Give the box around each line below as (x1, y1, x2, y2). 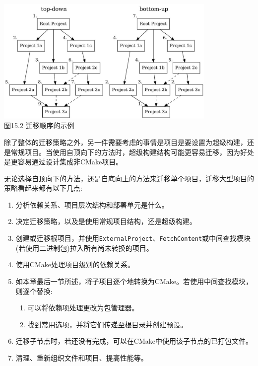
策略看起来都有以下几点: (4, 183, 82, 193)
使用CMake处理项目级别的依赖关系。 (15, 259, 134, 270)
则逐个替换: (15, 286, 53, 296)
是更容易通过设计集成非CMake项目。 (4, 156, 123, 167)
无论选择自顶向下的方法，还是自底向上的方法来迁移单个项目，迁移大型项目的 (4, 173, 254, 183)
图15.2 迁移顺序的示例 (4, 120, 74, 131)
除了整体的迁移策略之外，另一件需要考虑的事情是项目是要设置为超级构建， (4, 137, 247, 147)
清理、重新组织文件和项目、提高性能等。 (15, 352, 148, 363)
